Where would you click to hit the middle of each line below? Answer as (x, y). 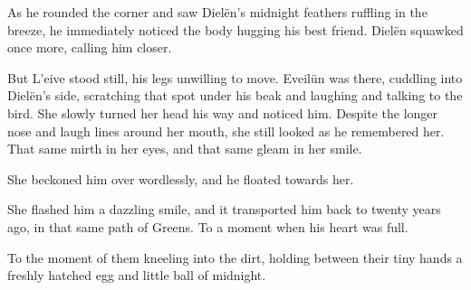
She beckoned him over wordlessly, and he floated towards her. (181, 178)
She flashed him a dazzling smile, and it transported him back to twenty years (224, 209)
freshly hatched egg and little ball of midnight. (137, 275)
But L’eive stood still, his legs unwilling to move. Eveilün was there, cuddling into (235, 77)
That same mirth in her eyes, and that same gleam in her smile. (185, 149)
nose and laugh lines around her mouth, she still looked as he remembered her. (226, 131)
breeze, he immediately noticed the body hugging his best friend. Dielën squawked (235, 29)
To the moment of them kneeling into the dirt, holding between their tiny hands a (235, 257)
